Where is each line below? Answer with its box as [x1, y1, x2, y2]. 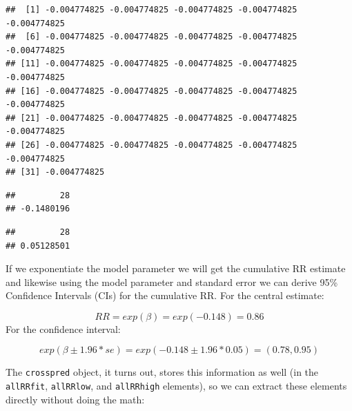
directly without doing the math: [6, 392, 145, 406]
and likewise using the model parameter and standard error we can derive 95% [6, 274, 338, 289]
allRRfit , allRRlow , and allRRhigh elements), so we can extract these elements [6, 379, 347, 393]
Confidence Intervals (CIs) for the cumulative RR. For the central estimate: [6, 288, 324, 303]
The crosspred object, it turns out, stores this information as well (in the [6, 365, 319, 379]
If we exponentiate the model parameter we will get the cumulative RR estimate [6, 261, 346, 276]
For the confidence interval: [6, 321, 121, 336]
